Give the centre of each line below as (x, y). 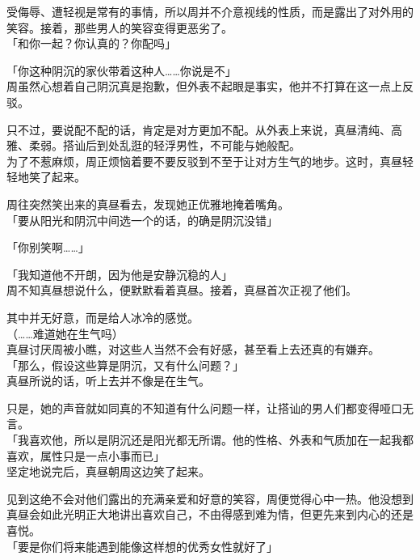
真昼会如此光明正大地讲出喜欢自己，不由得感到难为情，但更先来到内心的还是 (210, 514)
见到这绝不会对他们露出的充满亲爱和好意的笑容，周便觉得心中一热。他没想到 (210, 498)
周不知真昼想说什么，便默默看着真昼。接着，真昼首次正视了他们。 (182, 290)
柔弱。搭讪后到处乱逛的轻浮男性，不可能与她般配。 (164, 145)
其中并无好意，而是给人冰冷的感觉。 (103, 317)
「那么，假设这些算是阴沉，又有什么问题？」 (125, 365)
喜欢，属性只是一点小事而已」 (86, 455)
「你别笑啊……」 (48, 247)
